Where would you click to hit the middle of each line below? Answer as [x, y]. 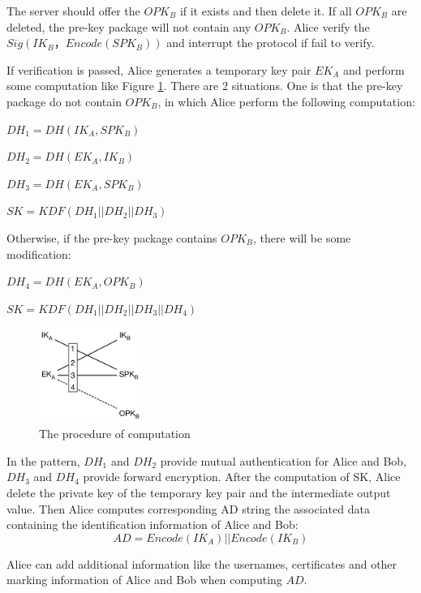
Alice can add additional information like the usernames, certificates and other [202, 563]
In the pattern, [43, 460]
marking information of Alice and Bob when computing [144, 580]
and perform [374, 69]
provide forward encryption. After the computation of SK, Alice [242, 477]
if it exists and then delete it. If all [266, 11]
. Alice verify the [328, 26]
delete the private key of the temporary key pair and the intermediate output [199, 493]
